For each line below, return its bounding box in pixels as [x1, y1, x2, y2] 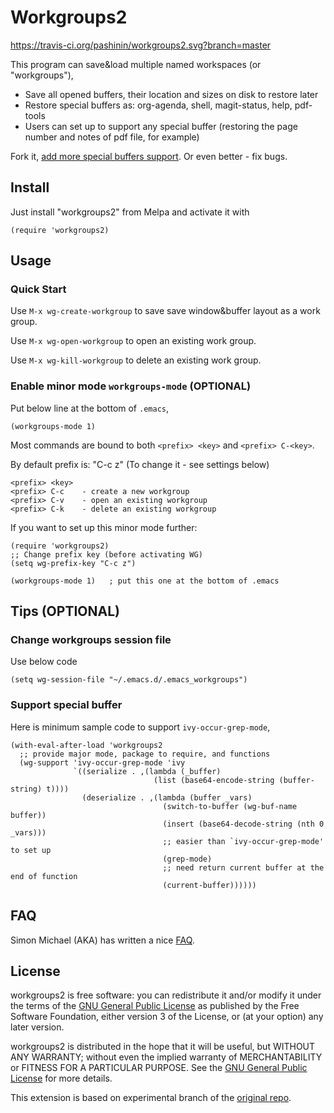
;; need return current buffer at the [162, 862, 325, 873]
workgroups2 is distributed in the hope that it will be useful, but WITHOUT [10, 1041, 316, 1053]
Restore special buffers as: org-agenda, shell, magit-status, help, [24, 99, 293, 111]
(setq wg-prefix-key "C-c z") [10, 558, 137, 568]
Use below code [10, 656, 78, 668]
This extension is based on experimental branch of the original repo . [10, 1092, 292, 1104]
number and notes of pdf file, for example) [24, 131, 200, 143]
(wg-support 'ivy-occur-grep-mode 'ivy [19, 757, 186, 768]
